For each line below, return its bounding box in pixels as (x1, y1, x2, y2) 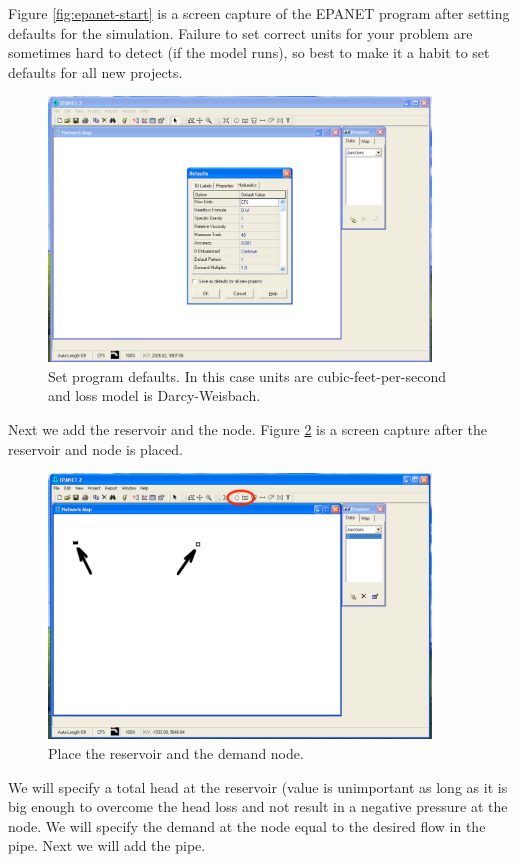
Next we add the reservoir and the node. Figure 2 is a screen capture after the (8, 419, 488, 440)
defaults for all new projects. (8, 61, 183, 82)
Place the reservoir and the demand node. (48, 743, 304, 764)
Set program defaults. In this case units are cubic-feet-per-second (48, 365, 446, 386)
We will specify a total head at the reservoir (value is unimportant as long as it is (8, 776, 508, 797)
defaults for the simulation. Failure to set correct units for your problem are (8, 22, 473, 43)
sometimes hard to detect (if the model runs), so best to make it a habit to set (8, 42, 490, 63)
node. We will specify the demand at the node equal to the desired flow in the (8, 815, 486, 836)
